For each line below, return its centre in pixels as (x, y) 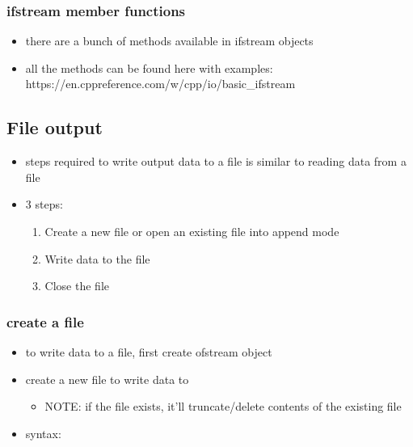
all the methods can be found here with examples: (149, 67)
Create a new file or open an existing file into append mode (192, 231)
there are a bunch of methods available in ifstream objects (169, 41)
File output (55, 127)
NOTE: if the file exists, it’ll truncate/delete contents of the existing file (223, 406)
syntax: (43, 433)
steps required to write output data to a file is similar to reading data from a (216, 161)
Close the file (77, 286)
